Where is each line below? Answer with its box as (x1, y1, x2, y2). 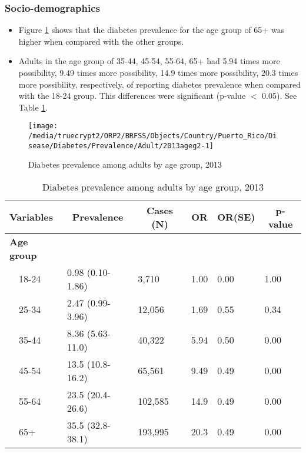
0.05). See (262, 89, 297, 102)
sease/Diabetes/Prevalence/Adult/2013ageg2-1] (28, 141, 214, 150)
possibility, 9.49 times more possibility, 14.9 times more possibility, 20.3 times (18, 66, 298, 78)
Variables (9, 210, 53, 224)
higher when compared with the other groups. (18, 35, 184, 47)
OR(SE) (217, 210, 255, 224)
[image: (28, 122, 58, 131)
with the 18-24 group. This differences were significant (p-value (18, 89, 246, 102)
